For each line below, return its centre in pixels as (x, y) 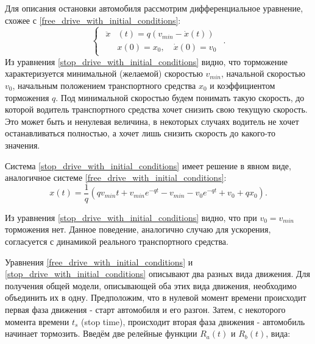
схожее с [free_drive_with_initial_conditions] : (93, 20)
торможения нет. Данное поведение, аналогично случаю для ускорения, (138, 229)
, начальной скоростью (263, 73)
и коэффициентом (242, 85)
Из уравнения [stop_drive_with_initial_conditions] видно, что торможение (146, 61)
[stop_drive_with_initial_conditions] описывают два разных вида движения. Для (157, 274)
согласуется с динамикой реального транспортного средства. (117, 241)
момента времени (37, 321)
